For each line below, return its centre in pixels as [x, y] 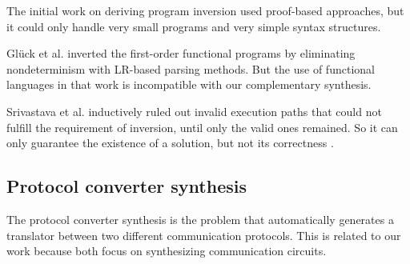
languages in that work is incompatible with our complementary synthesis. [189, 84]
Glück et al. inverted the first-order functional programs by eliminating [181, 53]
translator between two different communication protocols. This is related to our [204, 235]
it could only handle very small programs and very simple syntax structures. [194, 26]
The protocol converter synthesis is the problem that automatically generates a [200, 219]
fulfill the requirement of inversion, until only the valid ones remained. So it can [202, 127]
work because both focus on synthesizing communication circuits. [167, 251]
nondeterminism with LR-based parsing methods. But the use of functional [191, 68]
